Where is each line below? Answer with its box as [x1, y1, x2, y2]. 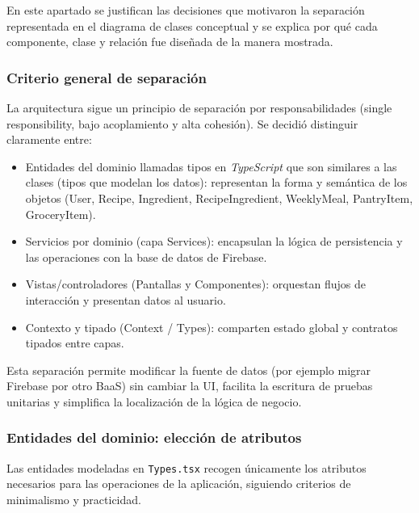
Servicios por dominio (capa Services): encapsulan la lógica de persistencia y [25, 233, 403, 250]
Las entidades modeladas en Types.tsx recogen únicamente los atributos [6, 459, 367, 476]
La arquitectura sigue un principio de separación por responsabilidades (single [6, 99, 392, 116]
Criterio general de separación [6, 67, 207, 87]
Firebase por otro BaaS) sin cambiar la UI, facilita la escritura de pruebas [6, 377, 373, 394]
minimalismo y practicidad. [6, 490, 141, 507]
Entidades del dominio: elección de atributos [6, 427, 302, 448]
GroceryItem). [25, 205, 96, 222]
